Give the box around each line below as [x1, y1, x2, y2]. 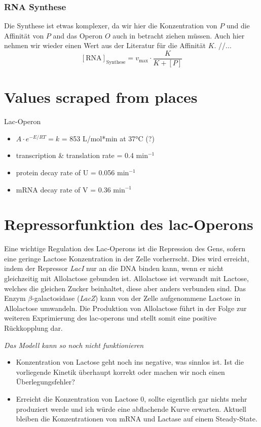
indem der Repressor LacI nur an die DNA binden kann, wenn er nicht [4, 263, 224, 274]
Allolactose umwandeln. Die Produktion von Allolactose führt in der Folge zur [4, 302, 247, 313]
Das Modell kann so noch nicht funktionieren [4, 339, 144, 350]
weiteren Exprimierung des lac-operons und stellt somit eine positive [4, 313, 217, 323]
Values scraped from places [4, 87, 198, 107]
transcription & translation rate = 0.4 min [16, 150, 148, 161]
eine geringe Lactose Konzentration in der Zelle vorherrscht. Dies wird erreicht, [4, 253, 249, 263]
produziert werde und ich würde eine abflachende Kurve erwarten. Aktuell [16, 403, 246, 414]
